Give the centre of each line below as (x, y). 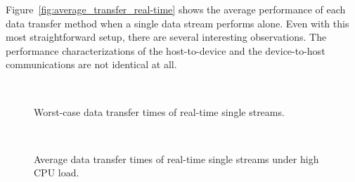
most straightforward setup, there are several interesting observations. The (166, 37)
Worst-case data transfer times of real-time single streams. (159, 111)
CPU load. (57, 173)
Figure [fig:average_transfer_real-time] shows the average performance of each (176, 9)
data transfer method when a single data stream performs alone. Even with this (177, 23)
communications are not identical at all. (91, 64)
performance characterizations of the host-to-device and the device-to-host (166, 50)
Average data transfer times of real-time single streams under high (176, 158)
